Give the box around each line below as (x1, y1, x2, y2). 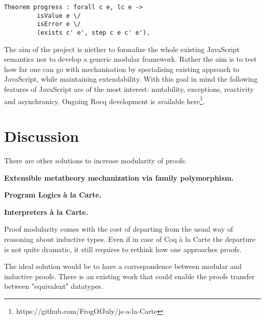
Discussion (4, 126, 79, 146)
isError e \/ (37, 20, 81, 28)
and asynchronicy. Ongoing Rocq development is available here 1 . (4, 94, 205, 106)
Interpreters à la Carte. (4, 206, 88, 217)
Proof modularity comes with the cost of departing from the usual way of (4, 224, 233, 234)
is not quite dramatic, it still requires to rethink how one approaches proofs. (4, 243, 242, 254)
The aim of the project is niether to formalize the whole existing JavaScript (4, 43, 240, 54)
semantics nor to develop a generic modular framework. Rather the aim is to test (4, 54, 257, 64)
